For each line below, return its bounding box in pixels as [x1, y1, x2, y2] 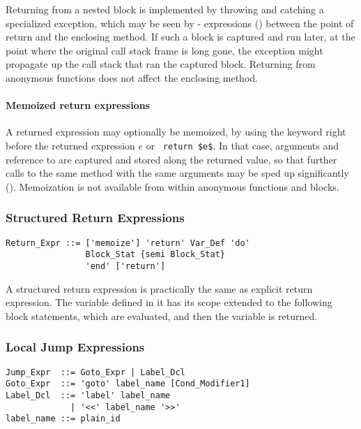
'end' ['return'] [85, 261, 166, 271]
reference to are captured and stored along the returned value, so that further [6, 152, 337, 166]
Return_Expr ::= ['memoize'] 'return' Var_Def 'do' [6, 238, 250, 248]
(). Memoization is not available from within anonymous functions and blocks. [6, 179, 339, 194]
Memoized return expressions [6, 98, 150, 112]
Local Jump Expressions [6, 338, 145, 356]
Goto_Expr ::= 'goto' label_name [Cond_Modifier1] [6, 379, 250, 389]
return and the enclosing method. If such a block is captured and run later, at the [6, 29, 355, 44]
